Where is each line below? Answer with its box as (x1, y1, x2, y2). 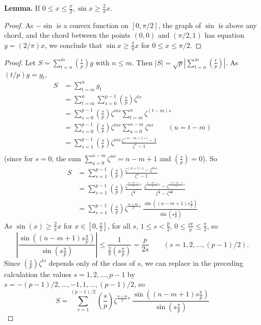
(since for (4, 153, 33, 163)
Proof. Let (4, 57, 36, 67)
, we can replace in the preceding (140, 257, 244, 268)
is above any (218, 19, 257, 30)
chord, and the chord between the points (4, 30, 130, 40)
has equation (204, 30, 244, 40)
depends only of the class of (48, 257, 135, 268)
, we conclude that (45, 40, 102, 51)
